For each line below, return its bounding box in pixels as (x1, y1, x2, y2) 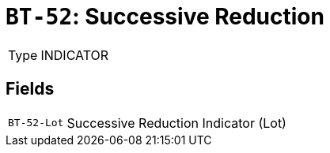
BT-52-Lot (8, 117, 64, 129)
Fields (6, 79, 55, 99)
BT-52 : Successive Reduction (6, 3, 324, 30)
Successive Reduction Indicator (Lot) (66, 114, 286, 131)
